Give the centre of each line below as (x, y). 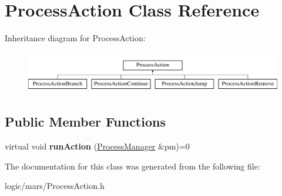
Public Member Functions (85, 122)
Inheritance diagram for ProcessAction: (75, 38)
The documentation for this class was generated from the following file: (132, 166)
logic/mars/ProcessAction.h (55, 186)
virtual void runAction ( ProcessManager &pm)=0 (97, 146)
